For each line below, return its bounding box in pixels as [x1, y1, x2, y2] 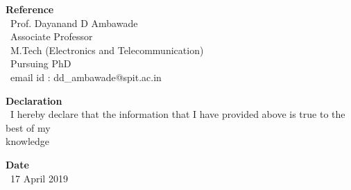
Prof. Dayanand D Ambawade [10, 15, 138, 30]
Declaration [6, 93, 62, 107]
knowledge [6, 134, 49, 148]
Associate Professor [10, 29, 93, 44]
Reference [6, 2, 54, 16]
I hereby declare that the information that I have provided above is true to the [10, 107, 345, 121]
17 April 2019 [10, 171, 68, 185]
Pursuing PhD [10, 56, 71, 71]
